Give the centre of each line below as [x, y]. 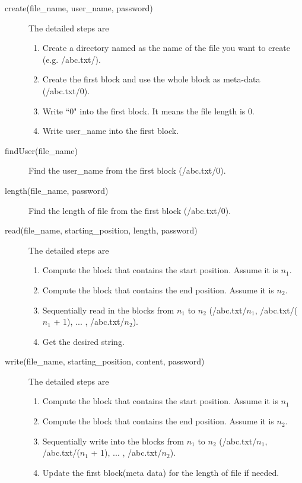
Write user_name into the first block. [111, 131]
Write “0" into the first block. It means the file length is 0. [148, 111]
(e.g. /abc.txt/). [71, 59]
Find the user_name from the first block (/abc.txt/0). [127, 170]
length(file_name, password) [57, 190]
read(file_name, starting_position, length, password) [101, 230]
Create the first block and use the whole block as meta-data [151, 79]
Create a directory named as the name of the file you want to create [166, 48]
